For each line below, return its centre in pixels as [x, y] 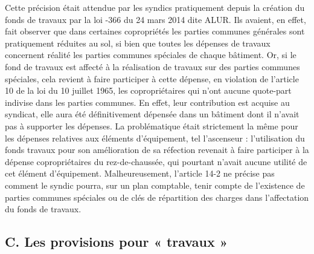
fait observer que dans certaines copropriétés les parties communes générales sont [155, 31]
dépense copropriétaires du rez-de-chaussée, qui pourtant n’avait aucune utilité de [156, 161]
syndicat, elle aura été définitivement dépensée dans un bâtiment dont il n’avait [152, 114]
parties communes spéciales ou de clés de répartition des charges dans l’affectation [157, 197]
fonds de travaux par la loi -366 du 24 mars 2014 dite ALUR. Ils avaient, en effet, [155, 19]
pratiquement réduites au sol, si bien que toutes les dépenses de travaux [138, 43]
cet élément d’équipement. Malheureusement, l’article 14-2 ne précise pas [140, 173]
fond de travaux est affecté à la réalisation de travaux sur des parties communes [152, 66]
